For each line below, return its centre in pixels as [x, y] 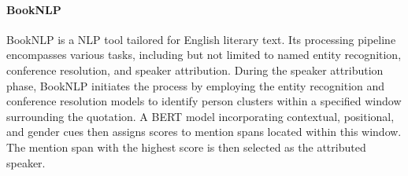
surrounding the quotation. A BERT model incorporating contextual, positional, [200, 116]
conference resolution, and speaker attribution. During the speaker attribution [195, 70]
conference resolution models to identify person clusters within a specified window [204, 101]
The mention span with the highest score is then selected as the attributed [186, 147]
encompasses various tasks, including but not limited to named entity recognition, [204, 55]
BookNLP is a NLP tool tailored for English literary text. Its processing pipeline [201, 39]
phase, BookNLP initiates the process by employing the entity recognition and [196, 85]
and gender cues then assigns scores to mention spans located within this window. [204, 132]
